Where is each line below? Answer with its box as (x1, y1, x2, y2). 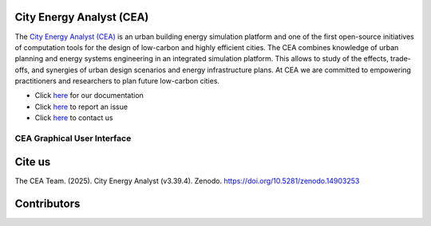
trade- (389, 54, 411, 64)
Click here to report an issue (34, 102, 128, 111)
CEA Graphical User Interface (14, 133, 132, 144)
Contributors (14, 197, 81, 210)
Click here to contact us (34, 113, 113, 123)
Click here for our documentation (34, 91, 144, 100)
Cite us (14, 155, 51, 169)
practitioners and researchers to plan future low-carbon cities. (14, 76, 219, 86)
